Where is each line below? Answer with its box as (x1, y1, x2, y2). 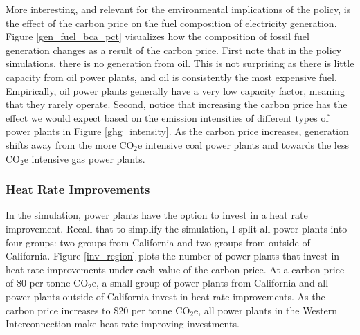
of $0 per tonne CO (6, 275, 89, 290)
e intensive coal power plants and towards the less (138, 137, 349, 152)
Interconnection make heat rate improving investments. (6, 316, 240, 331)
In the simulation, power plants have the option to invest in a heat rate (6, 208, 308, 222)
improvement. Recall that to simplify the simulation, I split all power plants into (6, 221, 348, 235)
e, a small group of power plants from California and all (91, 275, 329, 290)
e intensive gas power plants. (24, 151, 145, 165)
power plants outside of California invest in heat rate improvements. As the (6, 289, 325, 303)
